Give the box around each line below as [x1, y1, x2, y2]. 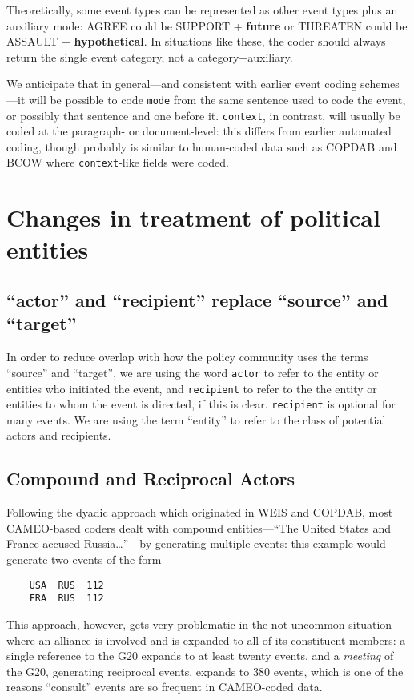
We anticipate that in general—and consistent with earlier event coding [6, 75, 357, 92]
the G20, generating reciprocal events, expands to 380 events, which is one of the [6, 662, 404, 679]
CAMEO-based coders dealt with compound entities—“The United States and [6, 519, 392, 536]
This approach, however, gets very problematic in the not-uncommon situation [6, 615, 392, 632]
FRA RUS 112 [29, 593, 104, 605]
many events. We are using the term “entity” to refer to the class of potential [6, 411, 386, 428]
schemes [360, 75, 400, 92]
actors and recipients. [6, 427, 111, 444]
